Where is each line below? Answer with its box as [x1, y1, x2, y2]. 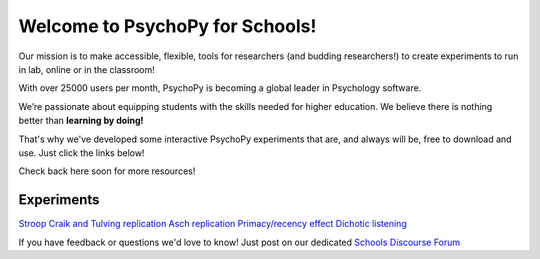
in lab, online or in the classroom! [18, 63, 155, 75]
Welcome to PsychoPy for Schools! [18, 15, 317, 37]
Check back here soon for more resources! [18, 165, 196, 177]
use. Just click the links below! [18, 146, 145, 159]
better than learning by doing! [18, 115, 144, 127]
